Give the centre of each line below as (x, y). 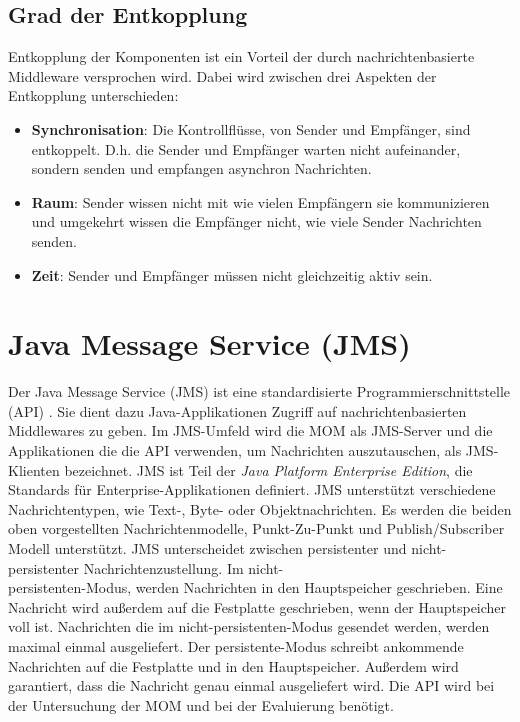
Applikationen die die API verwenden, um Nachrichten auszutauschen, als (235, 450)
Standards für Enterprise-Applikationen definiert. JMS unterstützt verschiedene (252, 489)
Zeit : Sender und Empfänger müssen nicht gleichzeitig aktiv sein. (232, 274)
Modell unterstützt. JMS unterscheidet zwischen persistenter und (207, 548)
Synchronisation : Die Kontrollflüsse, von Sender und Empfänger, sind (251, 128)
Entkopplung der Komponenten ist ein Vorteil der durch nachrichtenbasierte (241, 56)
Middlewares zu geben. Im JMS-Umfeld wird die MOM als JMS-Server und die (250, 430)
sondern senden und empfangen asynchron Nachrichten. (201, 168)
